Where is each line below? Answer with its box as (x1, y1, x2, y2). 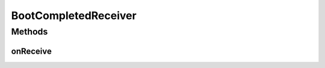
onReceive (11, 46, 52, 56)
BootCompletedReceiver (11, 9, 137, 22)
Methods (11, 26, 48, 37)
